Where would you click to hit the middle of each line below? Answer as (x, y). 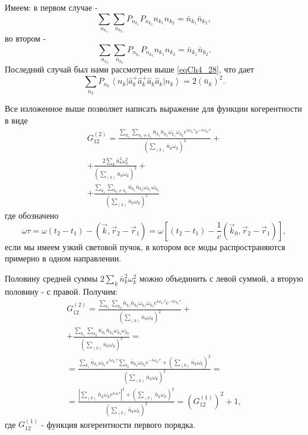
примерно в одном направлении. (63, 258)
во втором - (26, 38)
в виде (16, 120)
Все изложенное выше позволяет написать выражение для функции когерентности (153, 108)
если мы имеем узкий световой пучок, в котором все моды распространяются (145, 246)
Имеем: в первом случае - (51, 7)
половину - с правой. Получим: (61, 291)
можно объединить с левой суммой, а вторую (221, 278)
